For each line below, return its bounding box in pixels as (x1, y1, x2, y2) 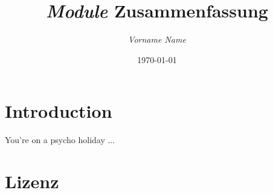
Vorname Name (128, 33, 186, 46)
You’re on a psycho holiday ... (5, 133, 115, 146)
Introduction (5, 99, 112, 123)
